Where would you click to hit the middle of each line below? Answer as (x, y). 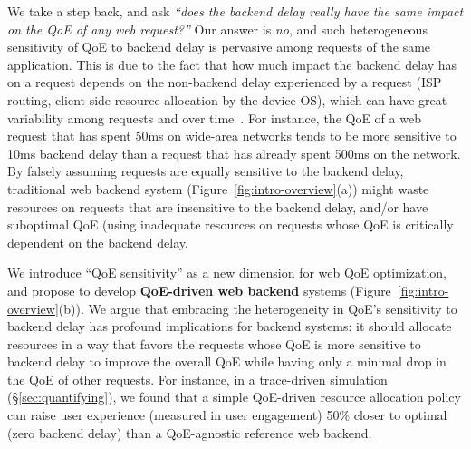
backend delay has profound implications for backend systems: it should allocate (230, 326)
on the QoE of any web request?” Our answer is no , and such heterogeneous (217, 29)
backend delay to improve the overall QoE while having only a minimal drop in (227, 361)
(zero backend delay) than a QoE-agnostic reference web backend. (190, 432)
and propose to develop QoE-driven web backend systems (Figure (199, 290)
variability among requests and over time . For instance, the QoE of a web (214, 117)
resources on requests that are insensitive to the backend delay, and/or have (218, 206)
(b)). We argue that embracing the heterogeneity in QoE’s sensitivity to (258, 308)
